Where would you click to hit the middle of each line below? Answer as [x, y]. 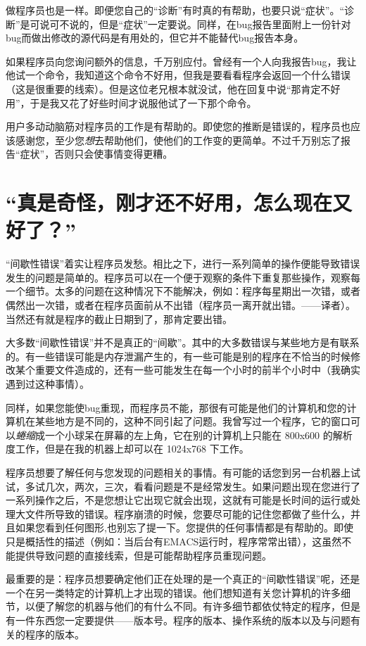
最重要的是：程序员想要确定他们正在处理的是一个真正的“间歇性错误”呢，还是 [183, 579]
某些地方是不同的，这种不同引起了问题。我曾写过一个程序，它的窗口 [193, 421]
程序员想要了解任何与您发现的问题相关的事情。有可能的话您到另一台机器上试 [183, 472]
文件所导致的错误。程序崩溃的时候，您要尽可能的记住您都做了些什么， [188, 513]
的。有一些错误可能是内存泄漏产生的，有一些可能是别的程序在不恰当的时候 [178, 356]
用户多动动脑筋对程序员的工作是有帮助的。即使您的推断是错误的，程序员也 [178, 126]
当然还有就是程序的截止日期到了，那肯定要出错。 [119, 318]
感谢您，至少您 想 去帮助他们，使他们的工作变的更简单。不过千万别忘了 [178, 140]
